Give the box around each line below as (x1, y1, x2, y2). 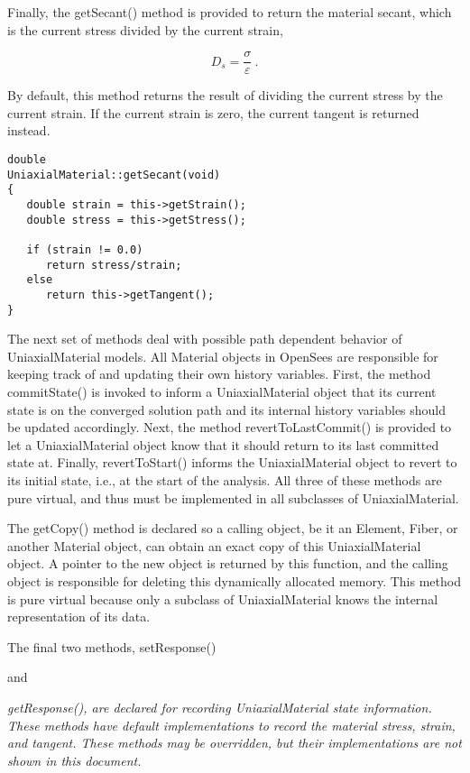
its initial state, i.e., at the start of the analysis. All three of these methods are (7, 471, 442, 489)
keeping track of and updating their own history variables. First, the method (7, 364, 431, 383)
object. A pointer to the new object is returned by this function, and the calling (7, 554, 448, 573)
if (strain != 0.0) (26, 243, 143, 256)
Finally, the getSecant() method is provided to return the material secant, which (7, 3, 452, 21)
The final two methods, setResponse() (7, 637, 217, 656)
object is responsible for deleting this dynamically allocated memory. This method (7, 571, 461, 590)
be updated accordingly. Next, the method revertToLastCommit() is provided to (7, 418, 452, 437)
